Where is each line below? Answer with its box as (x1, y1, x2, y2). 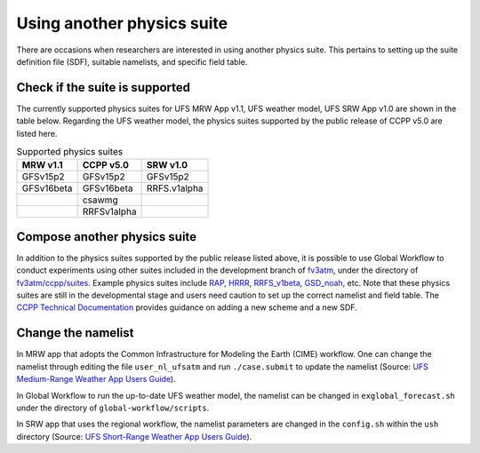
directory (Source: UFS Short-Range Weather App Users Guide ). (16, 431, 252, 441)
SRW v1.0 (147, 159, 188, 171)
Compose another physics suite (16, 229, 197, 244)
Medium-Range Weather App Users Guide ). (16, 374, 177, 385)
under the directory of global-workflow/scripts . (16, 402, 210, 413)
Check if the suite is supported (16, 80, 191, 95)
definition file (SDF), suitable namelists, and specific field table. (16, 56, 248, 67)
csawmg (82, 194, 119, 206)
